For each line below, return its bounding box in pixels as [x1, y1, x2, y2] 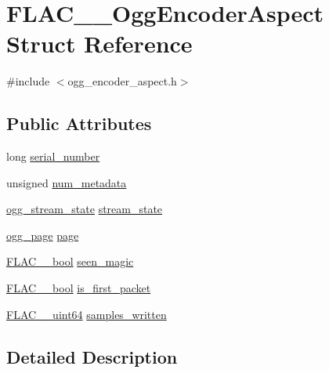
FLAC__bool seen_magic [6, 253, 134, 270]
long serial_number [6, 148, 100, 165]
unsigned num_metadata [6, 174, 127, 190]
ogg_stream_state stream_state [6, 201, 163, 217]
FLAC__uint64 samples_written [6, 306, 167, 322]
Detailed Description [6, 344, 178, 368]
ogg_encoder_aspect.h [67, 73, 177, 89]
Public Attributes [6, 111, 152, 136]
